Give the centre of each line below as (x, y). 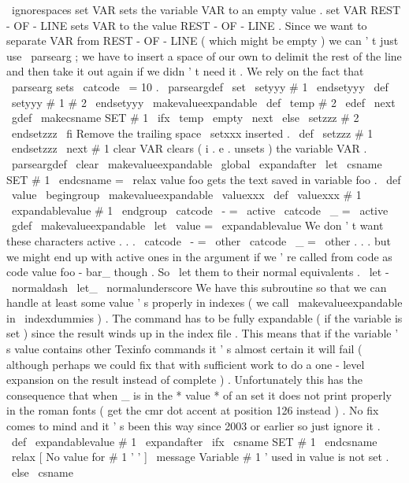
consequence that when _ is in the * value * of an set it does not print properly (199, 395)
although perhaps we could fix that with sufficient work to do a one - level (186, 364)
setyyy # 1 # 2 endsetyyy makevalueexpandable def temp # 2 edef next (203, 102)
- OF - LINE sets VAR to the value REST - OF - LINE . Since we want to (187, 25)
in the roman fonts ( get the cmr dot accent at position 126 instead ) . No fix (193, 410)
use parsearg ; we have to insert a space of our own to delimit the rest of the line (204, 55)
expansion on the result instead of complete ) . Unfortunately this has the (184, 380)
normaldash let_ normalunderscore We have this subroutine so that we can (199, 287)
